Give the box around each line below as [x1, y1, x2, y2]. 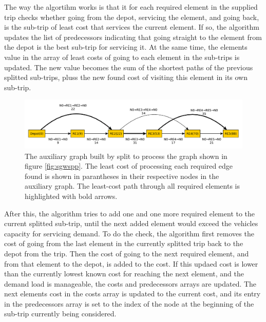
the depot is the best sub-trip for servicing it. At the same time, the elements [4, 42, 248, 52]
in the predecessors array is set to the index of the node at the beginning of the [4, 298, 254, 309]
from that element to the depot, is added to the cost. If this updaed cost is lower [4, 258, 258, 269]
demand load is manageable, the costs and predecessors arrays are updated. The [4, 278, 257, 289]
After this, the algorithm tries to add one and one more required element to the [4, 208, 255, 218]
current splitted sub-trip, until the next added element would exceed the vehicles [4, 218, 258, 229]
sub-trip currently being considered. [4, 308, 117, 319]
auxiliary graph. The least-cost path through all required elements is [25, 180, 240, 191]
